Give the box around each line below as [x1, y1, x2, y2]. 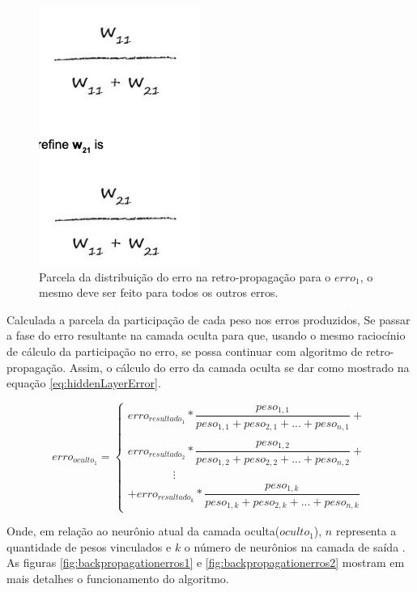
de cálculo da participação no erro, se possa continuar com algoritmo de [6, 342, 363, 359]
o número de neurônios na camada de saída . [184, 538, 406, 555]
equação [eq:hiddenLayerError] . [6, 374, 161, 391]
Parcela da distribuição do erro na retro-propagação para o [39, 268, 331, 285]
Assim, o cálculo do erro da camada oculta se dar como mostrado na [69, 358, 410, 375]
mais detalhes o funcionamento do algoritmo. [6, 570, 229, 586]
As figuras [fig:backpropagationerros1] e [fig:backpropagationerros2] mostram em [6, 554, 405, 571]
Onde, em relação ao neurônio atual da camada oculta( [6, 522, 280, 539]
